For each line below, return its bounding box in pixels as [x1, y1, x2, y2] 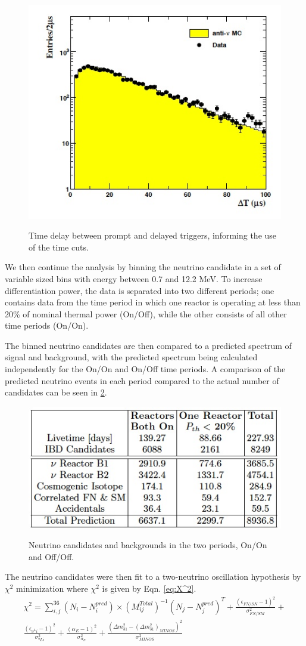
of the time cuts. [29, 240, 89, 253]
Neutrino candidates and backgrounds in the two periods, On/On [29, 539, 267, 551]
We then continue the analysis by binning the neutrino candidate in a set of [5, 261, 281, 273]
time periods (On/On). [5, 319, 89, 332]
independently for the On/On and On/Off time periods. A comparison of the [5, 363, 286, 375]
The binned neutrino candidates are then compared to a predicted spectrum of [5, 339, 292, 351]
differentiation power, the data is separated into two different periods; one [5, 284, 274, 296]
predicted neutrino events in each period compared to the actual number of [5, 374, 279, 387]
